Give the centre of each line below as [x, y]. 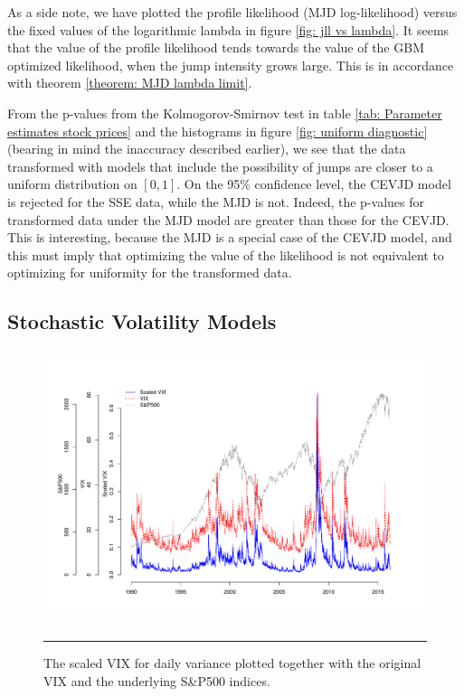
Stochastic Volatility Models [142, 321]
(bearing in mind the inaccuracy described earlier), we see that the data [207, 149]
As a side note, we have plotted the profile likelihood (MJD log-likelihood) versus [232, 12]
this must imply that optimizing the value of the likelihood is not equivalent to [226, 254]
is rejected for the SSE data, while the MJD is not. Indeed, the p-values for [216, 201]
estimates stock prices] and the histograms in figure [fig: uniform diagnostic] [218, 131]
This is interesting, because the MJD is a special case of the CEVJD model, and [230, 237]
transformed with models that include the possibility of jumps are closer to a [220, 166]
